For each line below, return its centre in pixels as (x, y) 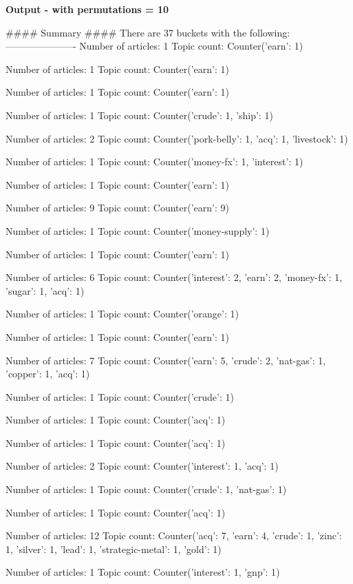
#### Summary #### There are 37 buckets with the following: (148, 32)
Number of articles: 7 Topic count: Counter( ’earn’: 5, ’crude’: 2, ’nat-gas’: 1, (166, 360)
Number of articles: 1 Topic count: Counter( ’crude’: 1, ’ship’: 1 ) (139, 115)
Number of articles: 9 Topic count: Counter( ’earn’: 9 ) (117, 208)
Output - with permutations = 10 (87, 9)
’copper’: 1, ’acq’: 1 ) (48, 374)
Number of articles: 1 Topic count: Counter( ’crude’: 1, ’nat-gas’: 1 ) (146, 489)
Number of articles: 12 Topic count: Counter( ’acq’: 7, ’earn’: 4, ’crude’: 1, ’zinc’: (174, 535)
